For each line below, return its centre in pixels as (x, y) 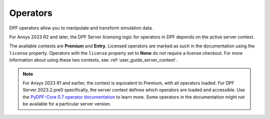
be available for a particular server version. (67, 104)
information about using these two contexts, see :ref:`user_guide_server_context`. (93, 60)
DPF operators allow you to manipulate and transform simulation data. (81, 28)
